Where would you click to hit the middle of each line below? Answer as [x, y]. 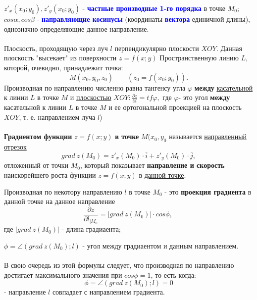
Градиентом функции [38, 136]
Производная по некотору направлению [63, 191]
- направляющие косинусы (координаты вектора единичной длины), [143, 19]
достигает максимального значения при [63, 275]
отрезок [15, 147]
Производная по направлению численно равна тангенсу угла [95, 87]
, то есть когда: [173, 275]
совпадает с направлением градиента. [108, 292]
